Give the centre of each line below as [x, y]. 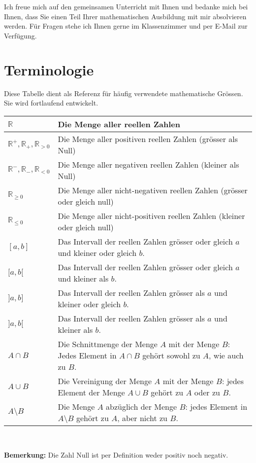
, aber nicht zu [142, 418]
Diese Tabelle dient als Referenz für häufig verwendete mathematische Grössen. [124, 93]
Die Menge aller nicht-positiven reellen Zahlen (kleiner [151, 215]
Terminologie [49, 69]
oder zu [207, 392]
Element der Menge [91, 392]
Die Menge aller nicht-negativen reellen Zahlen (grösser [153, 190]
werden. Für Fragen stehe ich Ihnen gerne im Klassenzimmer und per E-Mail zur [126, 26]
